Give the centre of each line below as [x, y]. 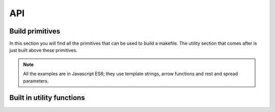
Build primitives [35, 31]
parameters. [36, 81]
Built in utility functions [47, 98]
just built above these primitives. [43, 50]
